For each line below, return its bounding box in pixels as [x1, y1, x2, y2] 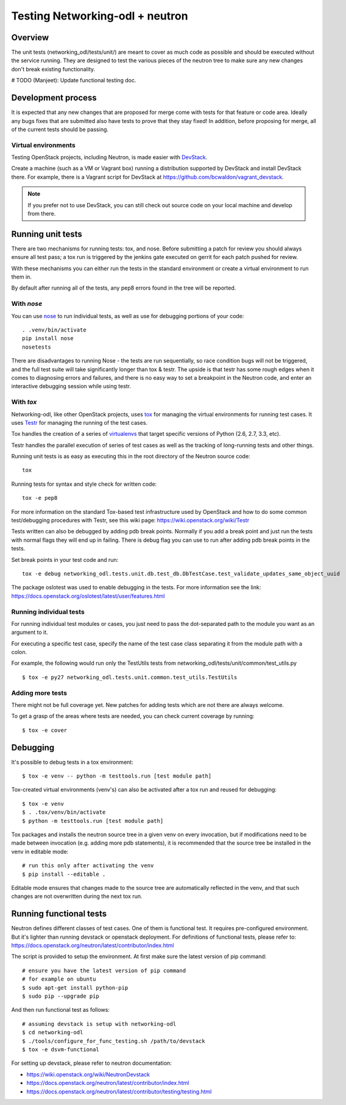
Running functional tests [11, 909, 107, 919]
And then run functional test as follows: [11, 1006, 110, 1014]
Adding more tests [11, 689, 67, 697]
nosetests [22, 343, 51, 350]
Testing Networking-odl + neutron [11, 9, 188, 23]
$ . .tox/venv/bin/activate [22, 809, 106, 816]
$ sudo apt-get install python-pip [22, 984, 129, 991]
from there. [27, 210, 56, 218]
